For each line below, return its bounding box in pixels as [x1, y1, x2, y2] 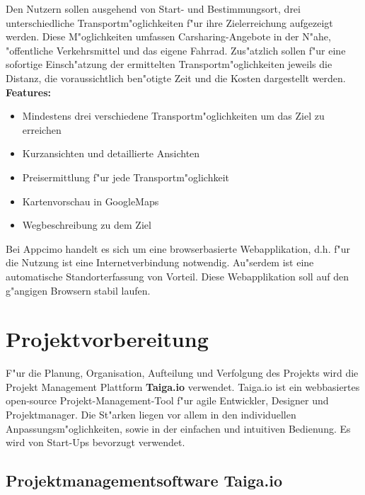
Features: [6, 84, 52, 99]
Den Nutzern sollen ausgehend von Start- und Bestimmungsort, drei [6, 1, 301, 16]
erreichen [22, 122, 62, 137]
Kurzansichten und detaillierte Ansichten [22, 146, 200, 161]
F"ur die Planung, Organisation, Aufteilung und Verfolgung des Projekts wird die [6, 365, 359, 380]
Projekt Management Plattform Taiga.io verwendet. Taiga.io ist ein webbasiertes [6, 379, 360, 394]
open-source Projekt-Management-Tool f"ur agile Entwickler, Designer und [6, 393, 329, 408]
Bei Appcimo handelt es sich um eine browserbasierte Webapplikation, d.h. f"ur [6, 241, 350, 256]
